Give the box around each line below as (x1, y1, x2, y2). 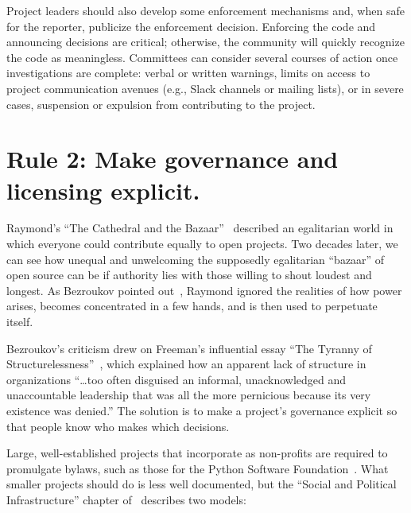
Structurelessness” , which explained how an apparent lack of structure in (6, 356, 366, 372)
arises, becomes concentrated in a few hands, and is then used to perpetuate (6, 297, 378, 314)
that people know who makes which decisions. (6, 418, 230, 434)
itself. (6, 313, 33, 330)
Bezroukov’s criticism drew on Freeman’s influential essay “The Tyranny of (6, 340, 372, 356)
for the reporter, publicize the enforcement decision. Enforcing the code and (6, 17, 376, 34)
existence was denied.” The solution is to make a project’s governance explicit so (6, 402, 397, 418)
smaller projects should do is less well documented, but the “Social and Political (6, 476, 397, 492)
